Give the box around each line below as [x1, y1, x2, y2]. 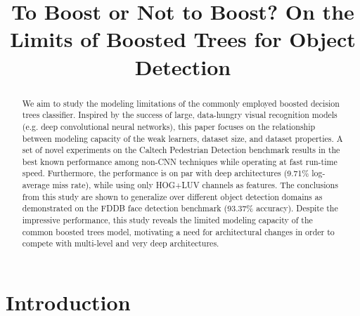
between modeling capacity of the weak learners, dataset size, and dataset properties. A [22, 132, 343, 144]
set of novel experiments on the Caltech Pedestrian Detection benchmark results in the [22, 144, 340, 156]
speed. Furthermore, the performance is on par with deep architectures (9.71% [22, 167, 309, 179]
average [22, 179, 50, 191]
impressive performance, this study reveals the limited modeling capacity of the [22, 214, 313, 226]
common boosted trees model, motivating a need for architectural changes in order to [22, 225, 335, 237]
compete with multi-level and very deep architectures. [22, 237, 219, 249]
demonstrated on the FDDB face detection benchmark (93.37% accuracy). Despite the [22, 202, 338, 214]
